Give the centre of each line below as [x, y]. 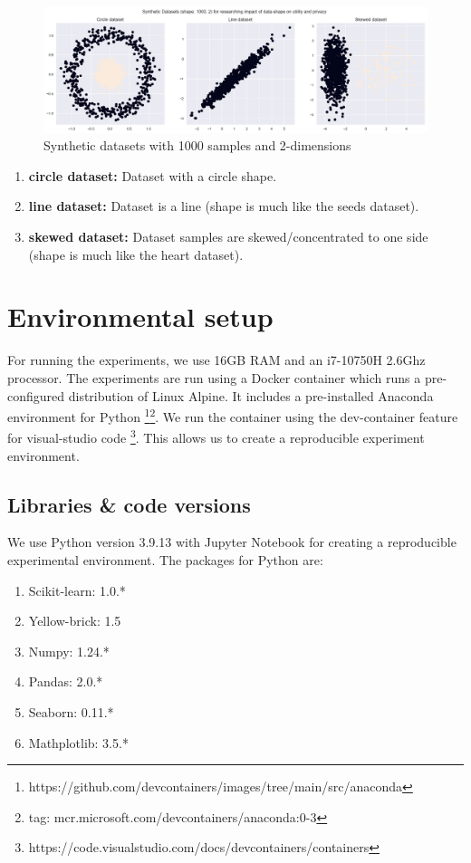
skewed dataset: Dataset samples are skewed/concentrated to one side [228, 237]
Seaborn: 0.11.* [71, 712]
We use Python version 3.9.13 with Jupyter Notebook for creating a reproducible [232, 542]
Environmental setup [140, 316]
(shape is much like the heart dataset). [136, 254]
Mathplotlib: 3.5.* [78, 742]
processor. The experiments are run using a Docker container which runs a [214, 377]
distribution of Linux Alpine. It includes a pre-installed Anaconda [251, 395]
